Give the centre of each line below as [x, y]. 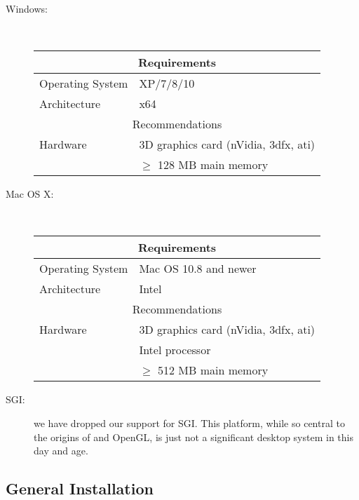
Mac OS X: [30, 194]
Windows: [27, 8]
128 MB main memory [213, 165]
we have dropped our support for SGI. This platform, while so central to [189, 423]
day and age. [61, 451]
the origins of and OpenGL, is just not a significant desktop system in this [194, 437]
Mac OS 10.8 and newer [198, 269]
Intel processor [175, 350]
